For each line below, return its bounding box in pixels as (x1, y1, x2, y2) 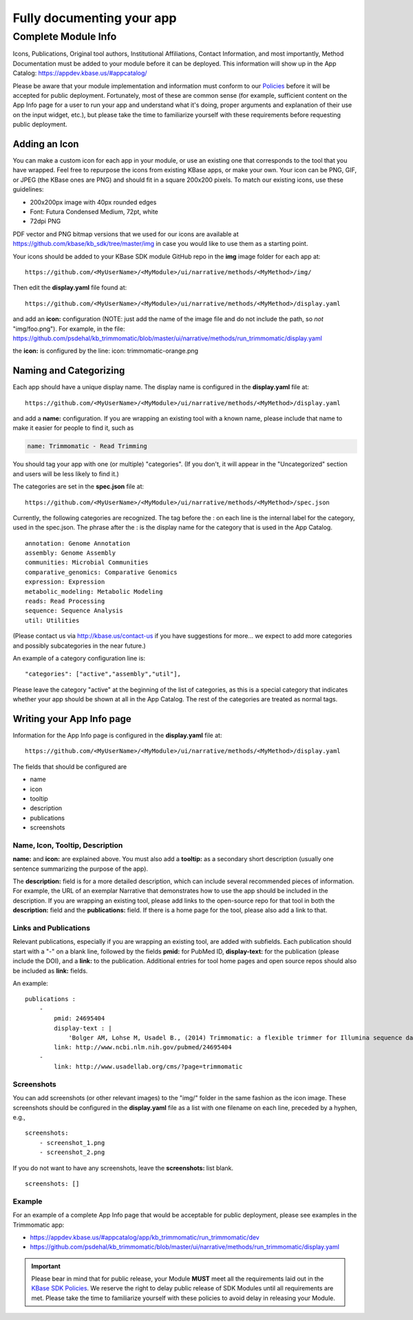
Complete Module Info (12, 30, 117, 43)
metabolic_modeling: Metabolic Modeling (25, 588, 163, 595)
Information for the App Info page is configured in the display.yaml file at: (12, 731, 222, 740)
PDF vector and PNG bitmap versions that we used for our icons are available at (12, 229, 239, 238)
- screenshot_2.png (39, 1148, 105, 1157)
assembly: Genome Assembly (25, 549, 116, 557)
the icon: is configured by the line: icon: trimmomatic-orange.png (12, 347, 199, 355)
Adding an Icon (12, 138, 79, 149)
